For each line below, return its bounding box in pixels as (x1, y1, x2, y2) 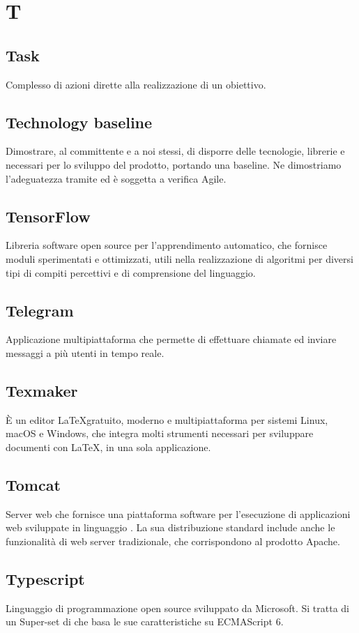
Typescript (6, 567, 85, 589)
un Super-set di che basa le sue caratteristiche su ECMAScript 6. (6, 614, 284, 629)
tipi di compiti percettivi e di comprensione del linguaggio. (6, 265, 256, 280)
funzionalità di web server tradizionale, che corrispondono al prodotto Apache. (6, 533, 340, 548)
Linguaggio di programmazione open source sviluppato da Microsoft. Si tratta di (6, 600, 350, 615)
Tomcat (6, 473, 61, 495)
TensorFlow (6, 205, 91, 227)
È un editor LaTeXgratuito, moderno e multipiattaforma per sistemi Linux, (6, 412, 328, 427)
